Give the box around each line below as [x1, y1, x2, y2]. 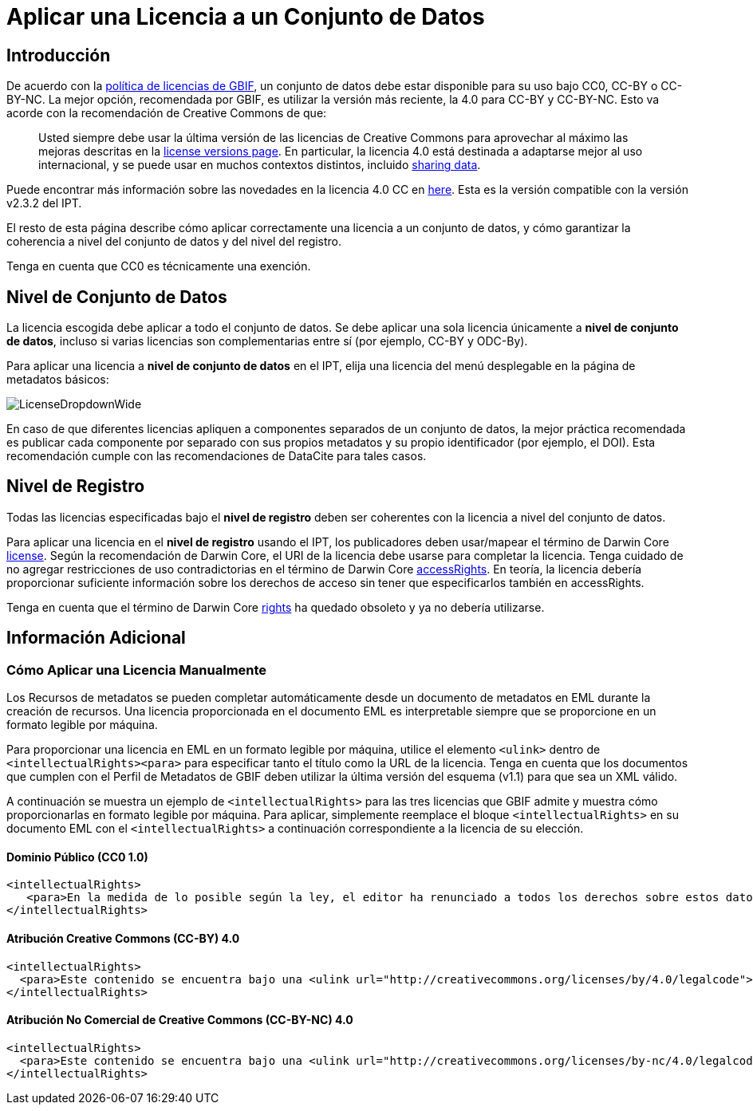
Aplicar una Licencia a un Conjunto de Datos [6, 3, 485, 30]
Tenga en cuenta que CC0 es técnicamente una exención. [6, 259, 311, 274]
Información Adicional [6, 628, 186, 648]
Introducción [6, 45, 111, 65]
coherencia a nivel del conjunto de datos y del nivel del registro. [6, 234, 342, 249]
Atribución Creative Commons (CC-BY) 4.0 [6, 931, 240, 945]
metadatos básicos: [6, 372, 109, 387]
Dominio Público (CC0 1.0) [6, 849, 148, 864]
